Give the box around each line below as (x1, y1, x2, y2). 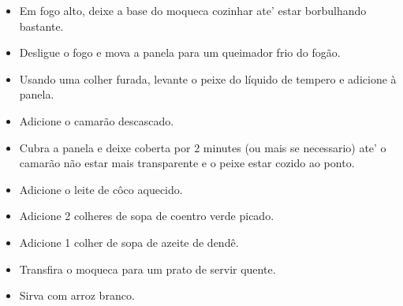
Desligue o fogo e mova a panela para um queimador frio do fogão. (19, 44, 341, 61)
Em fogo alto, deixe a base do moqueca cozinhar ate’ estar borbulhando (19, 2, 367, 18)
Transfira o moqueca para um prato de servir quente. (19, 260, 276, 277)
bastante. (19, 17, 64, 34)
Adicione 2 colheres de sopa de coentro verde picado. (19, 207, 274, 224)
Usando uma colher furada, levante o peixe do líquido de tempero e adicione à (19, 70, 397, 87)
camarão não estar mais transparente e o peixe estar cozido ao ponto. (19, 155, 355, 171)
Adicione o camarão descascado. (19, 112, 174, 129)
